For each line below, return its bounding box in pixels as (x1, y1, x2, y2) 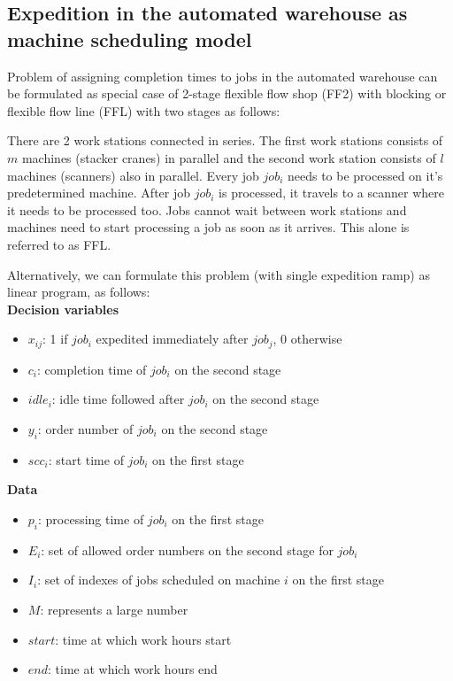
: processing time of (38, 509, 144, 528)
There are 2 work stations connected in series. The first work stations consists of (7, 131, 443, 150)
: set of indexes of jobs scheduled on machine (37, 570, 280, 589)
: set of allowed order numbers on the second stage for (41, 540, 334, 559)
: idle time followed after (51, 390, 185, 408)
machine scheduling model (7, 25, 252, 52)
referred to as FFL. (7, 235, 111, 253)
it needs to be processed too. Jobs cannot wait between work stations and (7, 200, 407, 219)
